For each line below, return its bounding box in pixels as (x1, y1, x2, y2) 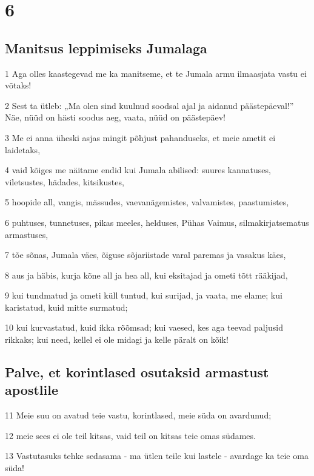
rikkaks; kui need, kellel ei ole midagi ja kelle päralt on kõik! (5, 333, 229, 346)
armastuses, (5, 228, 48, 240)
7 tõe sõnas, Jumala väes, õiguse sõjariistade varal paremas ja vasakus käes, (5, 248, 286, 261)
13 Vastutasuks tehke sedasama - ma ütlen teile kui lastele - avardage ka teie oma (5, 449, 309, 462)
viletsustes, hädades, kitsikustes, (5, 175, 124, 188)
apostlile (5, 380, 58, 399)
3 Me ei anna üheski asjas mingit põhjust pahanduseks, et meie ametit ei (5, 131, 276, 144)
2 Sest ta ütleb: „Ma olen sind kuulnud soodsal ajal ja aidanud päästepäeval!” (5, 99, 294, 111)
